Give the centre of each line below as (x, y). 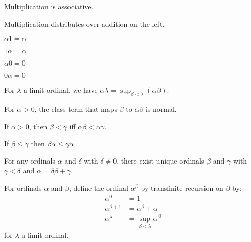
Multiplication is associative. (49, 6)
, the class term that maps (76, 108)
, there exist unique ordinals (161, 160)
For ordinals (23, 187)
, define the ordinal (98, 187)
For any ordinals (30, 160)
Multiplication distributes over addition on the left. (84, 23)
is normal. (161, 108)
